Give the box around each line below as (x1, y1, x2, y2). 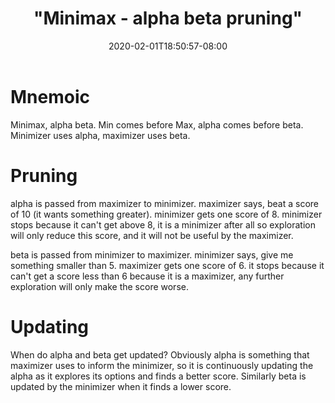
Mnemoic (10, 85, 90, 108)
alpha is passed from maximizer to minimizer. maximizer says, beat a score (10, 197, 319, 209)
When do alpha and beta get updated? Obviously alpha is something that (10, 348, 310, 361)
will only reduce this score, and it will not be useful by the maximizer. (10, 229, 294, 241)
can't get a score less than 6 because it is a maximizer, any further (10, 270, 285, 282)
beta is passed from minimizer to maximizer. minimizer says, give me (10, 248, 294, 261)
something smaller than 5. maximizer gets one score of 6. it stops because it (10, 259, 325, 271)
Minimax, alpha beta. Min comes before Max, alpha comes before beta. (10, 118, 304, 131)
